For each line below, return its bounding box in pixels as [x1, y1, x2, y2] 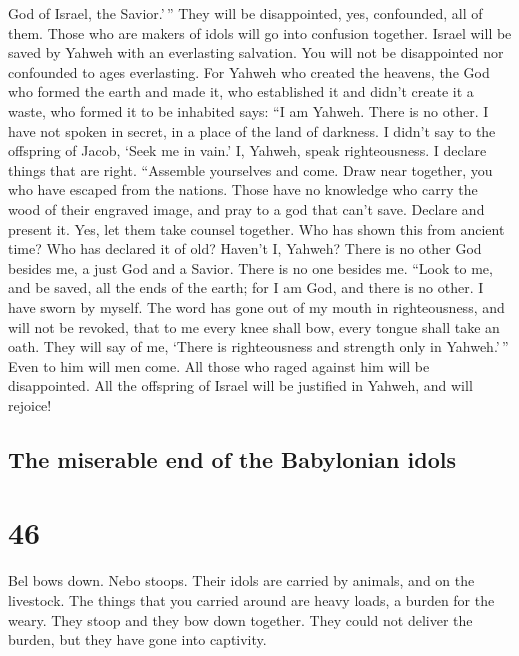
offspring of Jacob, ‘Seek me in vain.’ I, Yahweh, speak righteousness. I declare [8, 140, 487, 161]
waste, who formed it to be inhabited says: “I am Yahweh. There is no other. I [8, 100, 489, 121]
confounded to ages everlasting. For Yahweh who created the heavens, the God [8, 61, 490, 82]
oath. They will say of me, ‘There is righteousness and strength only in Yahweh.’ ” [8, 336, 509, 357]
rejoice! [8, 394, 52, 415]
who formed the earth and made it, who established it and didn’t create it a [8, 81, 474, 102]
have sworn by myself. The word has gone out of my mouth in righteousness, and [8, 296, 505, 317]
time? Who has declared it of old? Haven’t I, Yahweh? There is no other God [8, 238, 482, 259]
